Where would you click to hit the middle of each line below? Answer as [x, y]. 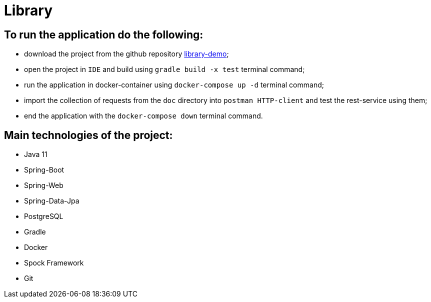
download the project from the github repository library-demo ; [126, 54]
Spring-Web [44, 185]
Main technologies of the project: [88, 135]
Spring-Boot [44, 170]
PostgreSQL [44, 216]
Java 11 [36, 154]
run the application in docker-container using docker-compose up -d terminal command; [174, 85]
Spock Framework [54, 263]
